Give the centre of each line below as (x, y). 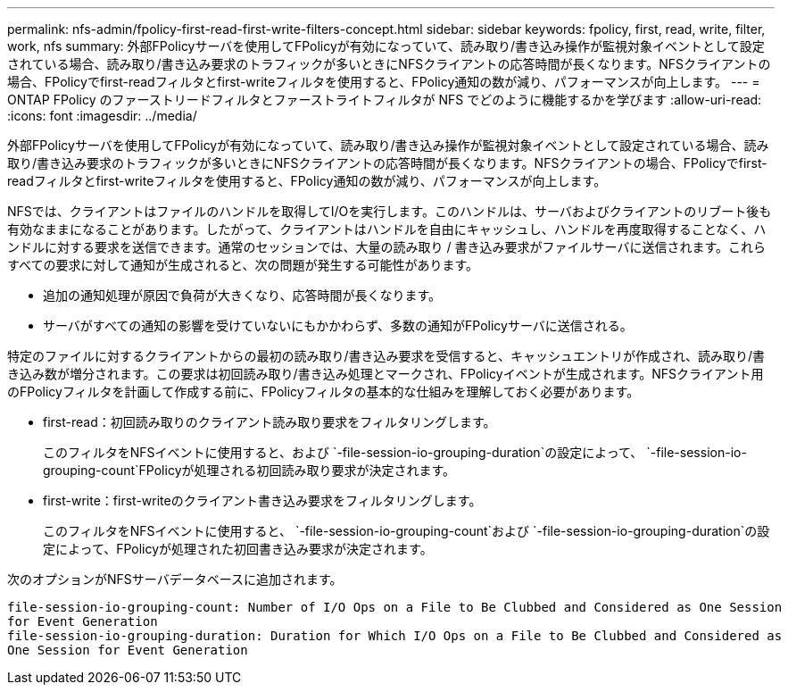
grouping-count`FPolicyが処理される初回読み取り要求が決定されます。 (249, 470)
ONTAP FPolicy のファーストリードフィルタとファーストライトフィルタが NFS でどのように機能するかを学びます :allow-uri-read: (385, 100)
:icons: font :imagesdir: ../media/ (102, 116)
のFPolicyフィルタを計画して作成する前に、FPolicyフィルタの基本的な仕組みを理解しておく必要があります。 (323, 392)
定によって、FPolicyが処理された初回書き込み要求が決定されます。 (238, 549)
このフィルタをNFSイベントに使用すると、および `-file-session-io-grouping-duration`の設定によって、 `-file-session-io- (395, 452)
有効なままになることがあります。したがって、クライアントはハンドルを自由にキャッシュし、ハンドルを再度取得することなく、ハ (387, 229)
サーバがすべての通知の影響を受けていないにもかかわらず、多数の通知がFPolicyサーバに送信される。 (338, 325)
